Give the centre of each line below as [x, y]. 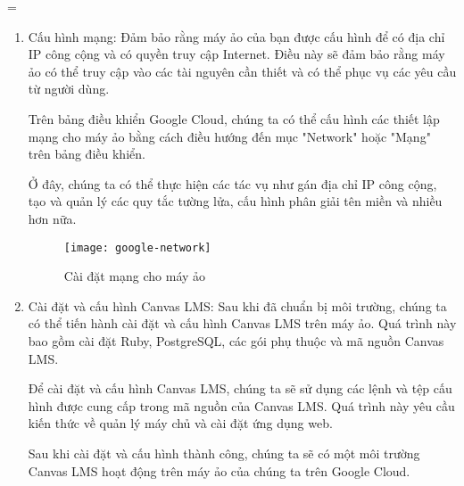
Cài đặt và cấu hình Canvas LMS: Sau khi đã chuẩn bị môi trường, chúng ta [237, 305]
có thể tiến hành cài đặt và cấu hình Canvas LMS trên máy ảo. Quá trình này [242, 323]
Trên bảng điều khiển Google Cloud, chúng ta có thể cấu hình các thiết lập [234, 118]
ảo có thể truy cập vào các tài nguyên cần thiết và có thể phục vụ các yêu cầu [242, 71]
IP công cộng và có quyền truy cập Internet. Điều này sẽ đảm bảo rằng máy [236, 54]
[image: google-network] [137, 247]
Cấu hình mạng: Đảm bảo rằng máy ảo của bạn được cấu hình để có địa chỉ [236, 36]
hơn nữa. [52, 218]
